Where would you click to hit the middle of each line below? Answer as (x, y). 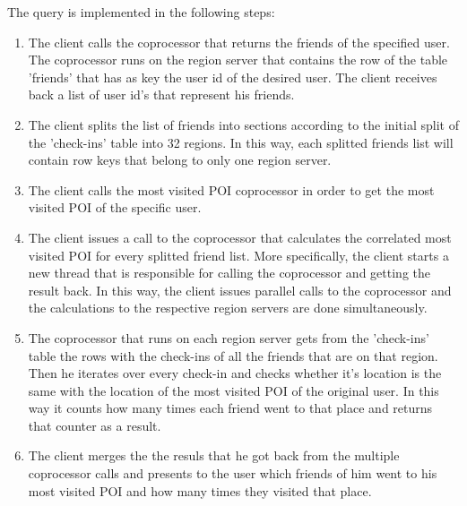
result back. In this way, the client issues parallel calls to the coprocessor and (240, 290)
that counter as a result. (95, 425)
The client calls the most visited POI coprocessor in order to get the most (231, 189)
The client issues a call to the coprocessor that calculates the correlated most (240, 237)
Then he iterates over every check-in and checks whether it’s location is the (235, 373)
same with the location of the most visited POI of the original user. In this (233, 390)
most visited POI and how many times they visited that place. (200, 490)
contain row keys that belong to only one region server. (180, 160)
